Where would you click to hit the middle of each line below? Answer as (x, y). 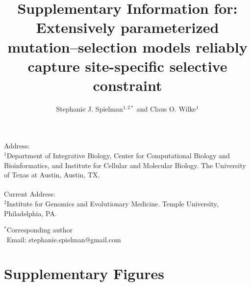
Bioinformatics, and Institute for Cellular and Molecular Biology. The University (125, 165)
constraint (127, 85)
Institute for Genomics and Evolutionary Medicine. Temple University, (113, 204)
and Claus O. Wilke (166, 108)
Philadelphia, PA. (30, 213)
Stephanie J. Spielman (89, 108)
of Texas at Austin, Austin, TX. (52, 175)
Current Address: (30, 194)
